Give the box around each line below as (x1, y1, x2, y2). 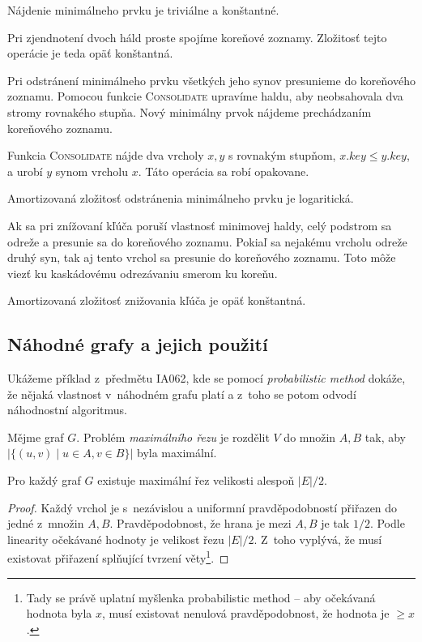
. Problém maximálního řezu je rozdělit (76, 428, 270, 445)
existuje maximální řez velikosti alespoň (97, 472, 295, 489)
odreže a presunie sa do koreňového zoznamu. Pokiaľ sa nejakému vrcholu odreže (7, 233, 407, 250)
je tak (321, 515, 350, 532)
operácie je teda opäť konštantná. (7, 45, 173, 62)
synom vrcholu (55, 162, 128, 179)
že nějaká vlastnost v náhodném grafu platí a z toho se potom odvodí (7, 385, 356, 402)
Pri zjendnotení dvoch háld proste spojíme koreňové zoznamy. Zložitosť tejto (7, 28, 387, 45)
